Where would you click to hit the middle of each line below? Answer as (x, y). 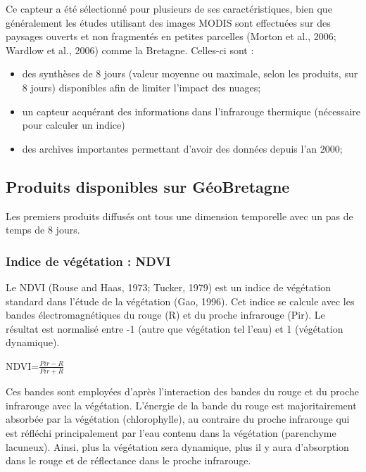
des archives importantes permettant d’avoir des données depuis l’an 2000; (182, 148)
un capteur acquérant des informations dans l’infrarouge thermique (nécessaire (191, 111)
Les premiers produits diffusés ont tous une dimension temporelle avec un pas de (179, 216)
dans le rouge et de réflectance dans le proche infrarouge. (128, 460)
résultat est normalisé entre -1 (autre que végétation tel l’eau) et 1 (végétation (175, 328)
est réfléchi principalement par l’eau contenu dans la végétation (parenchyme (171, 433)
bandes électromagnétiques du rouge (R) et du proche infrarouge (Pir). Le (165, 315)
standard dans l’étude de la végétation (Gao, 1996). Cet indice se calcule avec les (180, 301)
